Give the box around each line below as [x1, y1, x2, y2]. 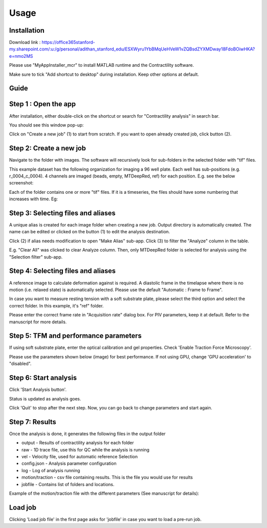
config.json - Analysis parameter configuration [21, 460, 117, 467]
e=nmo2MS [9, 53, 33, 59]
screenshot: [9, 180, 34, 186]
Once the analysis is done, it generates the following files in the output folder [9, 431, 166, 437]
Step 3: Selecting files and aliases [9, 209, 116, 217]
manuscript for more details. [9, 319, 67, 325]
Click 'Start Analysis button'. [9, 387, 67, 393]
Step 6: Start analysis [9, 374, 77, 382]
